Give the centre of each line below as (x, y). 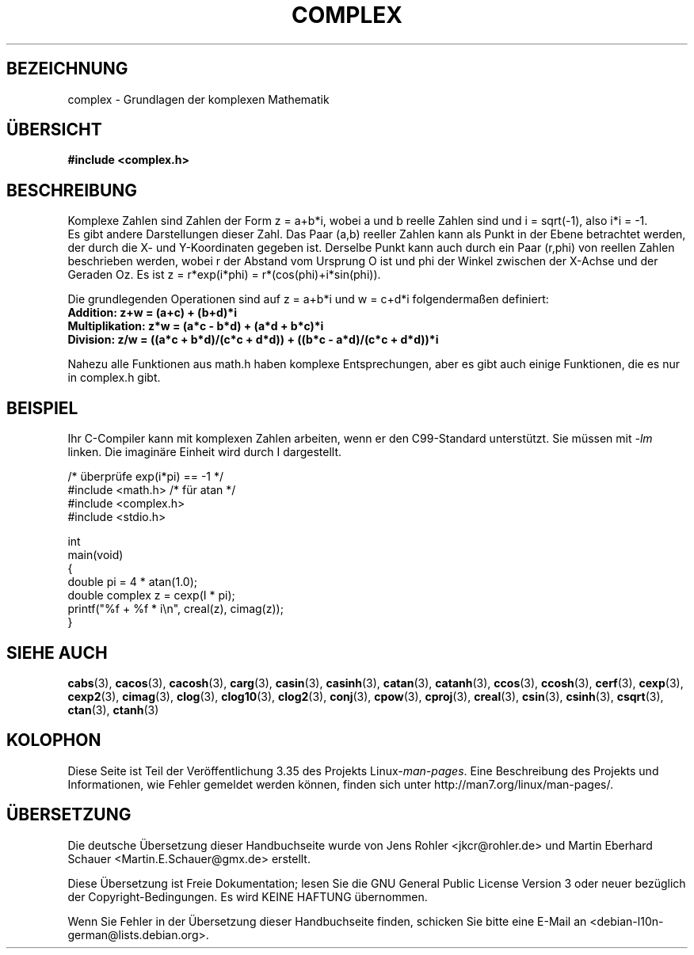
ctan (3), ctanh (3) (113, 710)
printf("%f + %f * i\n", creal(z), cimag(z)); (175, 609)
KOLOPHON (54, 740)
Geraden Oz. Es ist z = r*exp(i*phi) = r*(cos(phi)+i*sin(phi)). (224, 275)
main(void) (95, 555)
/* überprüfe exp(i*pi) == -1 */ (146, 477)
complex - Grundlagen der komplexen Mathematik (198, 99)
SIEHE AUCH (57, 653)
